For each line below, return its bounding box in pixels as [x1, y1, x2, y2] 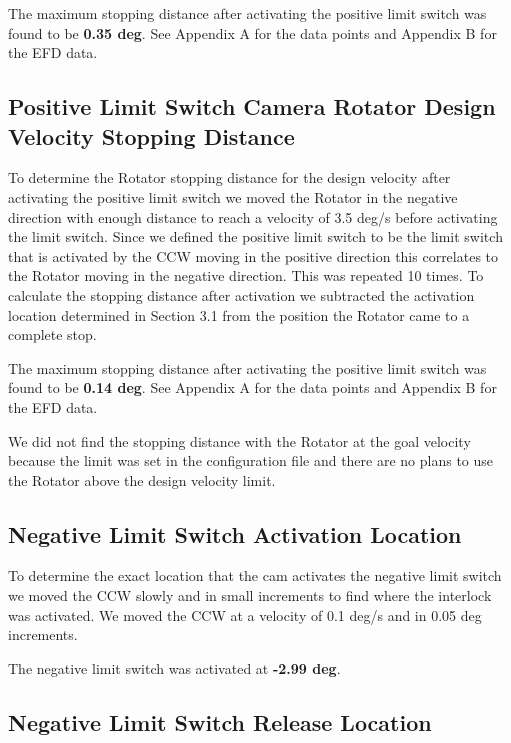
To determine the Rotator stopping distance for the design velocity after [8, 167, 451, 188]
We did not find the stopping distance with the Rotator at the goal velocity [8, 430, 471, 451]
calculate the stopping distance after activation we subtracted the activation [8, 284, 475, 305]
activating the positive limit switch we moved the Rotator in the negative [8, 186, 458, 207]
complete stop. [8, 324, 97, 345]
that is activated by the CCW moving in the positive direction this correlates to [8, 245, 499, 266]
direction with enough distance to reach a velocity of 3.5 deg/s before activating [8, 206, 498, 227]
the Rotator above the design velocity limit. [8, 469, 276, 490]
